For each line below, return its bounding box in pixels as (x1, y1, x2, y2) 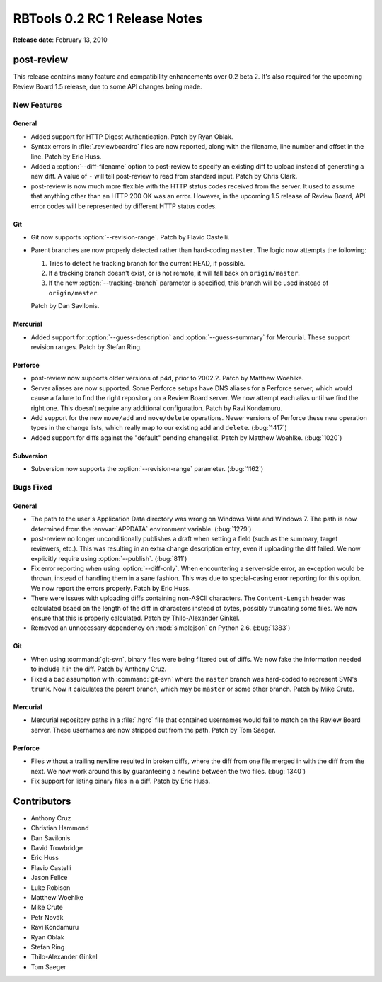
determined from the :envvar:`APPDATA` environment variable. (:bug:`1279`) (30, 524, 252, 533)
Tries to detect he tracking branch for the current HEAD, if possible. (48, 259, 245, 267)
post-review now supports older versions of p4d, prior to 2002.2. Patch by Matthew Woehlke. (30, 374, 304, 383)
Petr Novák (30, 913, 64, 921)
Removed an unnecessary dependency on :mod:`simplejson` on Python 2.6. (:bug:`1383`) (30, 623, 291, 632)
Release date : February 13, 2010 (13, 35, 108, 44)
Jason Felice (30, 874, 68, 882)
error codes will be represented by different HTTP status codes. (30, 202, 217, 210)
